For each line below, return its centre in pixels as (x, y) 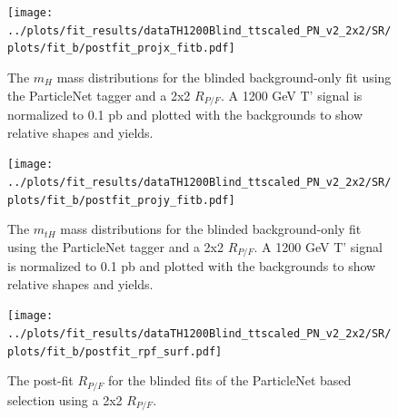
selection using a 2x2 (65, 399)
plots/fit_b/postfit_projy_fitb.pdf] (121, 200)
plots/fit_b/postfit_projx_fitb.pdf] (121, 49)
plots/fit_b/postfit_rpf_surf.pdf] (115, 351)
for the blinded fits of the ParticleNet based (230, 380)
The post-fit (40, 380)
